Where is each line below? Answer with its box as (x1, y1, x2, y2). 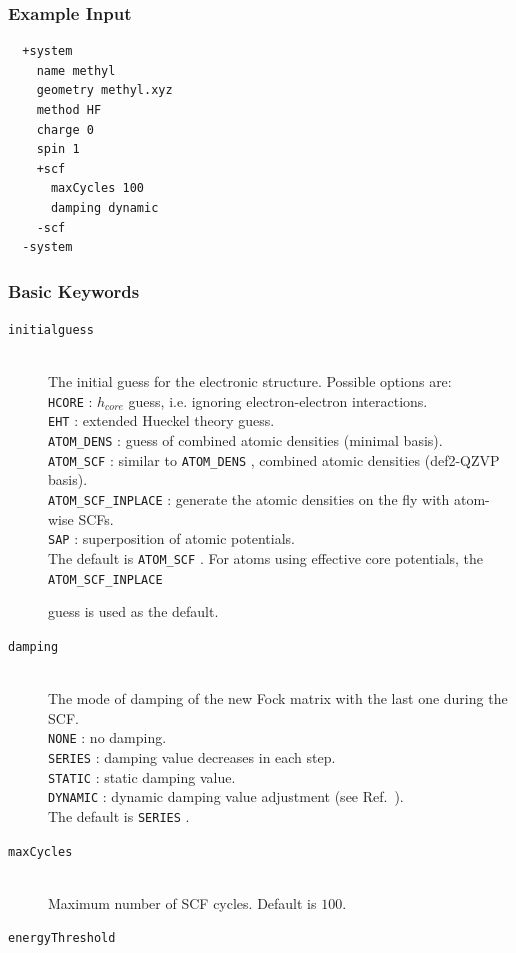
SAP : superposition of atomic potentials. (48, 528, 295, 549)
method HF (36, 103, 102, 117)
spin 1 (36, 142, 80, 157)
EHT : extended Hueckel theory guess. (48, 410, 275, 431)
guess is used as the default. (48, 601, 219, 622)
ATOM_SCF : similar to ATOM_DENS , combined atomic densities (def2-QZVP (48, 449, 500, 470)
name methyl (36, 63, 116, 78)
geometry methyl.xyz (36, 83, 173, 98)
